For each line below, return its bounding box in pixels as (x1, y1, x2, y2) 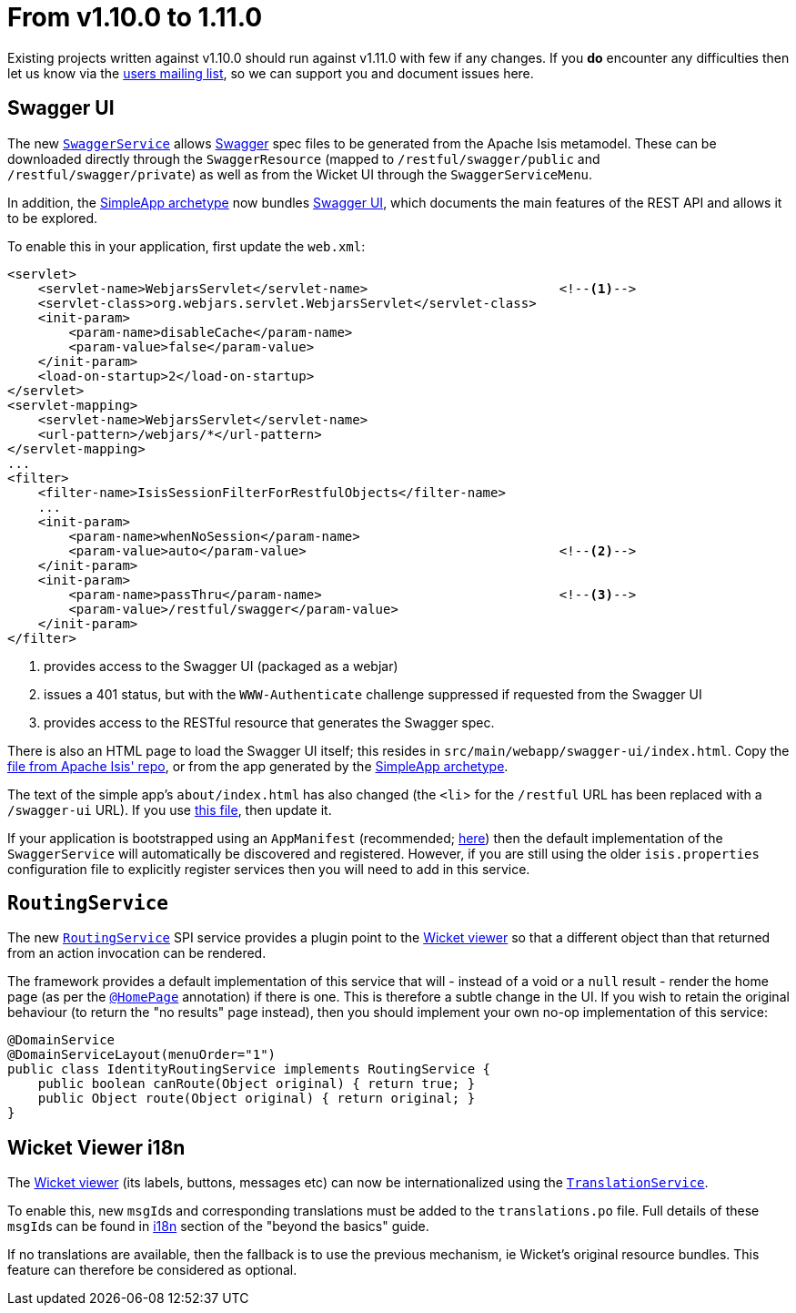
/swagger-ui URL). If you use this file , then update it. (7, 801, 332, 818)
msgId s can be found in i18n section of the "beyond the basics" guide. (7, 1218, 429, 1235)
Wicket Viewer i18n (7, 1135, 186, 1159)
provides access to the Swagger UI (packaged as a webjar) (44, 657, 398, 674)
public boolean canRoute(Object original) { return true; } (37, 1076, 476, 1092)
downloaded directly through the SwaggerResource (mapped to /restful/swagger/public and (7, 150, 600, 167)
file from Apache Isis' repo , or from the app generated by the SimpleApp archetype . (7, 758, 509, 774)
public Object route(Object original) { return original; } (37, 1091, 476, 1106)
